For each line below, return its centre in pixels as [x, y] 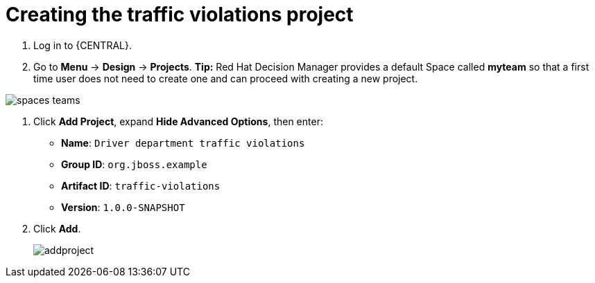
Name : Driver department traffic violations [183, 143]
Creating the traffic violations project [180, 15]
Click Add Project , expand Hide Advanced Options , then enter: [178, 121]
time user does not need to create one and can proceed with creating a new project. [226, 78]
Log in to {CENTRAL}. [83, 45]
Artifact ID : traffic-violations [141, 185]
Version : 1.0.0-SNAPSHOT [123, 207]
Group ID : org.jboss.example [134, 164]
